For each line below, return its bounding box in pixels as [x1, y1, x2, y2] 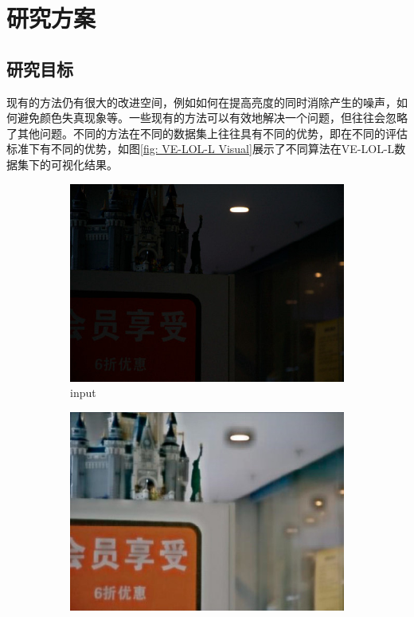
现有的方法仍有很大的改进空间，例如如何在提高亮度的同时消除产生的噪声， [6, 93, 396, 110]
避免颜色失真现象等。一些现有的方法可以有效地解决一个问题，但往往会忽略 [17, 109, 408, 126]
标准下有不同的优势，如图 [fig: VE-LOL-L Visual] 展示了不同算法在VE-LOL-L [6, 140, 395, 157]
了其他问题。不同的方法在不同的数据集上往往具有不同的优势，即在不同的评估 [6, 124, 408, 141]
